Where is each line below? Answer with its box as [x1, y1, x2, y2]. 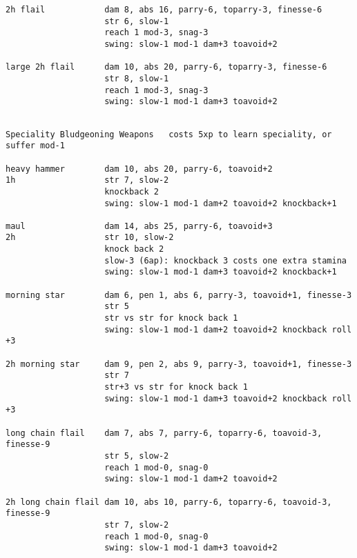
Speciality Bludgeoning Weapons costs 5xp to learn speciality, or [6, 129, 332, 139]
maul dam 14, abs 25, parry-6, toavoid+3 [6, 221, 273, 231]
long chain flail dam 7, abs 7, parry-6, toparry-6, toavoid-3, [6, 428, 322, 438]
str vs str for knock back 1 [104, 313, 238, 323]
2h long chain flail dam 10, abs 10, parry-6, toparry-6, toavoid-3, [6, 497, 332, 507]
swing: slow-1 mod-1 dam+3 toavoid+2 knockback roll [104, 393, 352, 403]
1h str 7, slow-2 [6, 175, 169, 186]
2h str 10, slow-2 [6, 232, 174, 243]
